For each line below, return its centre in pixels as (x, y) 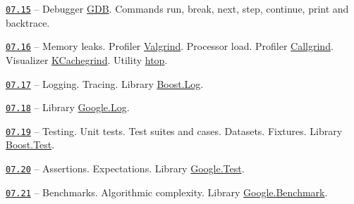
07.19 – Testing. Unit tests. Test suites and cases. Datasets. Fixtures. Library (174, 130)
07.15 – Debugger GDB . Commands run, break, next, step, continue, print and (177, 8)
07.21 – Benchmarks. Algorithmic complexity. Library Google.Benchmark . (167, 192)
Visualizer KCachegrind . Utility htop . (87, 59)
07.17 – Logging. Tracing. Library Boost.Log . (105, 83)
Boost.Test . (30, 145)
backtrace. (28, 22)
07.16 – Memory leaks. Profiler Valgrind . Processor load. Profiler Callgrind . (170, 46)
